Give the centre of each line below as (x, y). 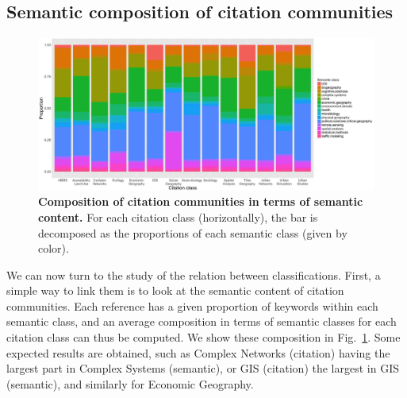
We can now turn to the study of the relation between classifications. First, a (194, 274)
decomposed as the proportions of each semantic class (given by (193, 232)
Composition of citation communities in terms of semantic (201, 201)
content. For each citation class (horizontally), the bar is (178, 216)
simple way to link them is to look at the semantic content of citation (175, 290)
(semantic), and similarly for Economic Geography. (130, 383)
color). (54, 248)
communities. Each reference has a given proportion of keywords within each (192, 305)
